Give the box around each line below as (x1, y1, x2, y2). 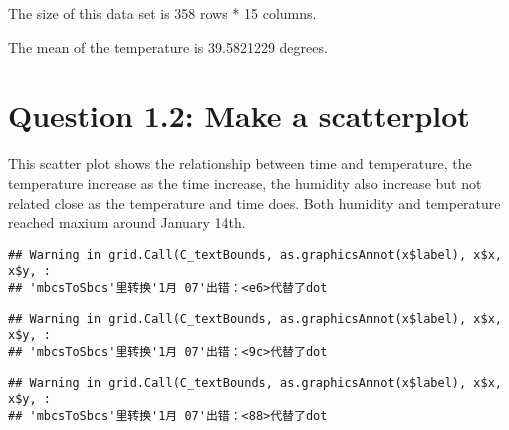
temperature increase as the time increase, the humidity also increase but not (8, 172, 482, 193)
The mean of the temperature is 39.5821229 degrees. (8, 36, 328, 57)
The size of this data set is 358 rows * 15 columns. (8, 3, 317, 23)
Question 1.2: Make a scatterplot (8, 95, 470, 136)
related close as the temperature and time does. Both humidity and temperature (8, 192, 501, 213)
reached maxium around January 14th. (8, 212, 246, 233)
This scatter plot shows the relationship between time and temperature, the (8, 153, 472, 174)
